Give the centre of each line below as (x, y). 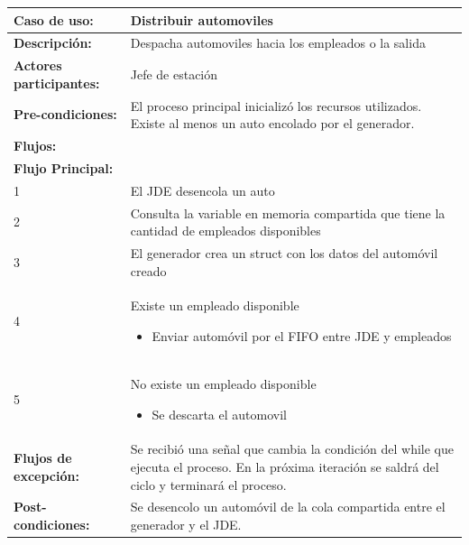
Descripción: (53, 43)
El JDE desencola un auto (202, 190)
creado (148, 270)
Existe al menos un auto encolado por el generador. (272, 123)
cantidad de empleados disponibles (225, 231)
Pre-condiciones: (65, 114)
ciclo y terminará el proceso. (208, 484)
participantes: (57, 83)
